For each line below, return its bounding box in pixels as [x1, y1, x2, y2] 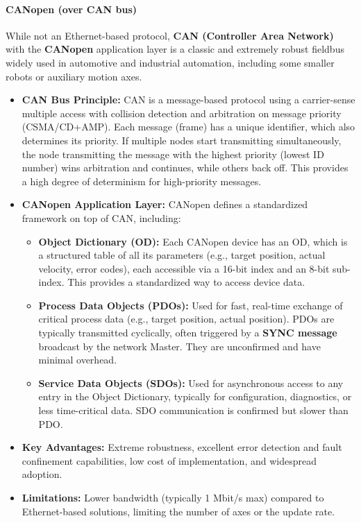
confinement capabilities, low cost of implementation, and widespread [22, 453, 317, 468]
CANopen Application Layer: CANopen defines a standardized [22, 197, 308, 212]
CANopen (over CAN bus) [6, 1, 137, 16]
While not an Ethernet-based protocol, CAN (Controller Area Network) [6, 28, 334, 42]
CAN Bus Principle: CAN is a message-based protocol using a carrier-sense [22, 92, 355, 107]
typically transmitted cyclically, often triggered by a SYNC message [38, 325, 337, 340]
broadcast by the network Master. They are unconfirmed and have [38, 338, 321, 353]
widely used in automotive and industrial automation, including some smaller [6, 55, 335, 69]
